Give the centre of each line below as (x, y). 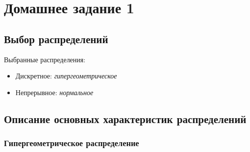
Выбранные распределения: (45, 59)
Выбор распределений (56, 38)
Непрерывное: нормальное (54, 92)
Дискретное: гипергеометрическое (66, 76)
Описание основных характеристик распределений (125, 118)
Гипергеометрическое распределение (72, 143)
